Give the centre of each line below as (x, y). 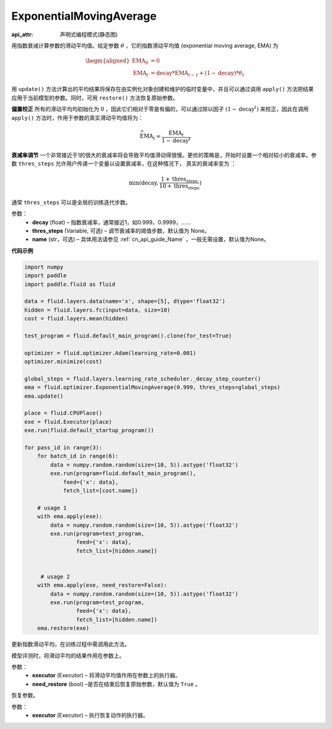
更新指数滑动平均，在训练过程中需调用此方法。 (71, 644)
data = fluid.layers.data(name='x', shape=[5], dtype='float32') (125, 301)
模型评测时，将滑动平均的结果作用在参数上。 (68, 655)
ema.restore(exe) (63, 628)
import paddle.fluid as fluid (70, 284)
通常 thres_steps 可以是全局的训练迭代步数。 (71, 202)
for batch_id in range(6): (78, 456)
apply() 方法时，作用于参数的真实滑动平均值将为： (77, 117)
